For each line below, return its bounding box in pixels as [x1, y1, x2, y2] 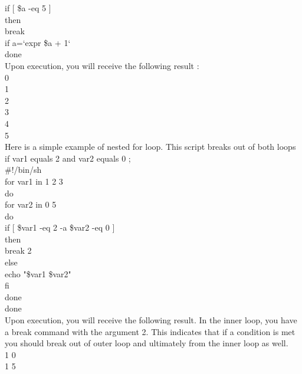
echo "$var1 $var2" [5, 267, 71, 280]
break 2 [5, 244, 32, 257]
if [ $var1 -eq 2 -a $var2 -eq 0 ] [5, 221, 115, 234]
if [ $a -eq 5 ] [5, 2, 51, 14]
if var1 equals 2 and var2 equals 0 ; [5, 152, 131, 164]
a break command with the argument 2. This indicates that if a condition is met [5, 325, 296, 337]
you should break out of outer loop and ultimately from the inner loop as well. [5, 337, 288, 349]
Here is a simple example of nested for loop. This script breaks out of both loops [5, 140, 296, 153]
